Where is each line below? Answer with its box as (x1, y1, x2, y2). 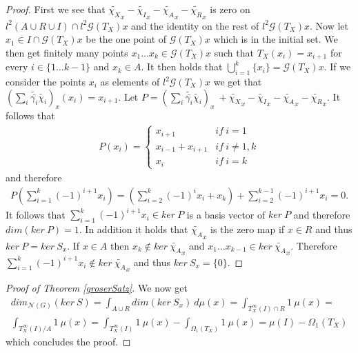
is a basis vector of (186, 207, 266, 221)
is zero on (210, 2, 250, 16)
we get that (213, 74, 262, 89)
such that (214, 45, 254, 59)
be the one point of (86, 32, 167, 46)
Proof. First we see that (6, 2, 106, 16)
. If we (324, 59, 351, 74)
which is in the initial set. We (213, 32, 338, 46)
